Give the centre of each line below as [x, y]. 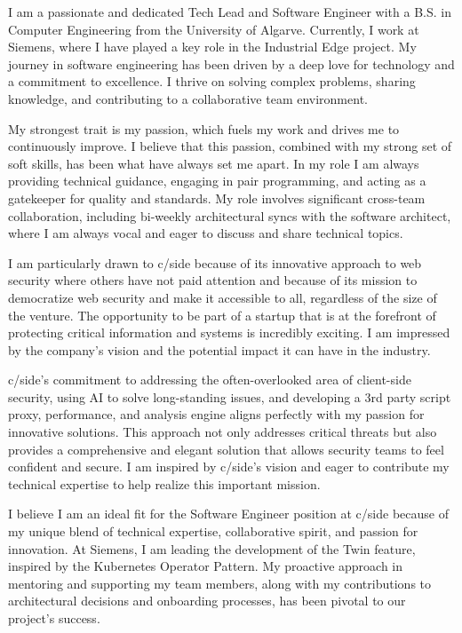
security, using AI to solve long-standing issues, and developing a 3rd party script [230, 396]
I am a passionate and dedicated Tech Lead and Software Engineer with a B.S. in [230, 12]
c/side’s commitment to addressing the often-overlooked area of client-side [210, 380]
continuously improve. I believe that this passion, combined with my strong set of [230, 146]
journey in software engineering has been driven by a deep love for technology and [231, 63]
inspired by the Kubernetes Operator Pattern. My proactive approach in [206, 566]
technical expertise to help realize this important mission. [164, 483]
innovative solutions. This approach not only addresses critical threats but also [223, 432]
